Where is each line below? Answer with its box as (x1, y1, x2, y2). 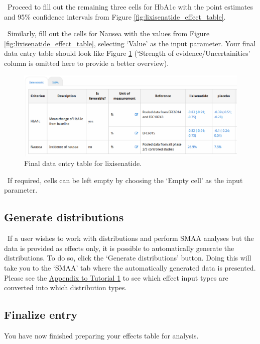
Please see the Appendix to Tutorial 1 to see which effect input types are (4, 272, 228, 283)
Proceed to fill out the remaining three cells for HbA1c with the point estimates (7, 2, 253, 12)
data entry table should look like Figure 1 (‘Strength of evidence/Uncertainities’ (4, 48, 250, 58)
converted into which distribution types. (4, 282, 127, 293)
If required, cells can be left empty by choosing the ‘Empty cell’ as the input (7, 175, 243, 185)
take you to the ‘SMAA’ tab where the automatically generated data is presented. (4, 262, 256, 273)
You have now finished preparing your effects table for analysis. (4, 330, 199, 340)
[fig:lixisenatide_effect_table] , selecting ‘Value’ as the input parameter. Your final (4, 38, 256, 48)
